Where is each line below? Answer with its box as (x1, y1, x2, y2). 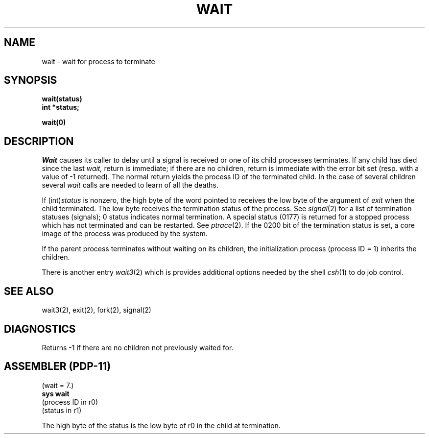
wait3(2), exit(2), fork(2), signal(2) (42, 306, 151, 315)
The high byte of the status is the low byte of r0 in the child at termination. (42, 421, 281, 430)
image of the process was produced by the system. (42, 229, 208, 238)
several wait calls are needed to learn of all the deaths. (42, 181, 218, 190)
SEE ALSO (4, 285, 54, 297)
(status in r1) (42, 406, 82, 414)
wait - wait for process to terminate (42, 57, 155, 66)
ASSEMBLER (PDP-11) (4, 360, 111, 373)
